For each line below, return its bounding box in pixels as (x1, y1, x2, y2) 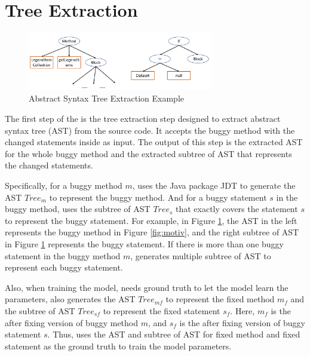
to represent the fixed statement (103, 304, 220, 317)
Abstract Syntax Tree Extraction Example (29, 92, 184, 105)
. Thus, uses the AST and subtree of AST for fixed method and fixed (47, 328, 300, 340)
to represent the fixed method (165, 293, 275, 305)
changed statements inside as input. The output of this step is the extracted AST (5, 136, 303, 148)
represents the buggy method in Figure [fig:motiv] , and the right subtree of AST (5, 226, 299, 238)
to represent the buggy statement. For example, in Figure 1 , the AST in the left (5, 214, 297, 226)
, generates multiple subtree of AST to (130, 249, 271, 262)
